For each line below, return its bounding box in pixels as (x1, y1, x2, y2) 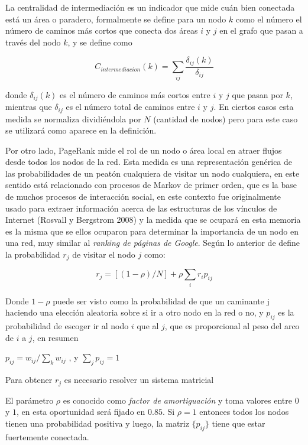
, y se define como (67, 35, 132, 48)
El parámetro (5, 394, 54, 406)
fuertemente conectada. (5, 430, 89, 443)
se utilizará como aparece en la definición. (5, 124, 157, 137)
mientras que (5, 100, 52, 113)
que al (137, 320, 159, 332)
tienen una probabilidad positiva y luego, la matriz (5, 417, 189, 429)
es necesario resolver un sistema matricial (64, 373, 214, 386)
